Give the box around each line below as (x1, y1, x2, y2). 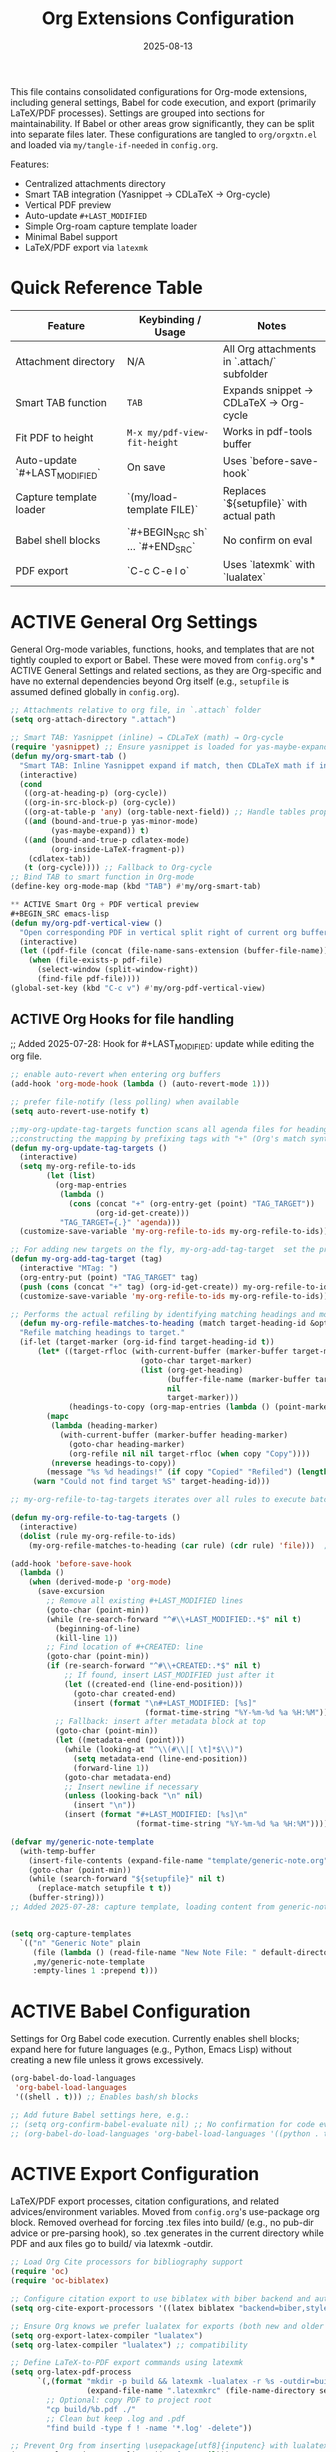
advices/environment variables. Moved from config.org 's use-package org (10, 2206, 320, 2218)
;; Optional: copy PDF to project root (46, 2395, 213, 2405)
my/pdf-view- (147, 427, 210, 438)
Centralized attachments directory (24, 177, 167, 189)
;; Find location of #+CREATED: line (46, 1642, 203, 1652)
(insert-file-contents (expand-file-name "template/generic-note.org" (28, 1855, 329, 1866)
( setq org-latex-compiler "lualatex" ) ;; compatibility (10, 2340, 248, 2350)
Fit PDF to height (15, 430, 94, 444)
